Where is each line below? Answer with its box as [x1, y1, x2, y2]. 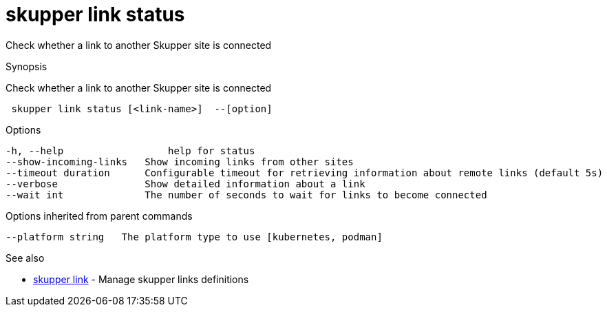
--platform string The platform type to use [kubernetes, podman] [6, 231, 383, 242]
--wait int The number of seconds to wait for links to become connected [6, 189, 487, 200]
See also [6, 251, 45, 264]
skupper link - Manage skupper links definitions [33, 273, 249, 285]
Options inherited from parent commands [6, 209, 193, 222]
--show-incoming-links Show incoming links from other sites [6, 156, 354, 167]
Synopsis [6, 60, 47, 72]
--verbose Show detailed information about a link [6, 178, 365, 189]
